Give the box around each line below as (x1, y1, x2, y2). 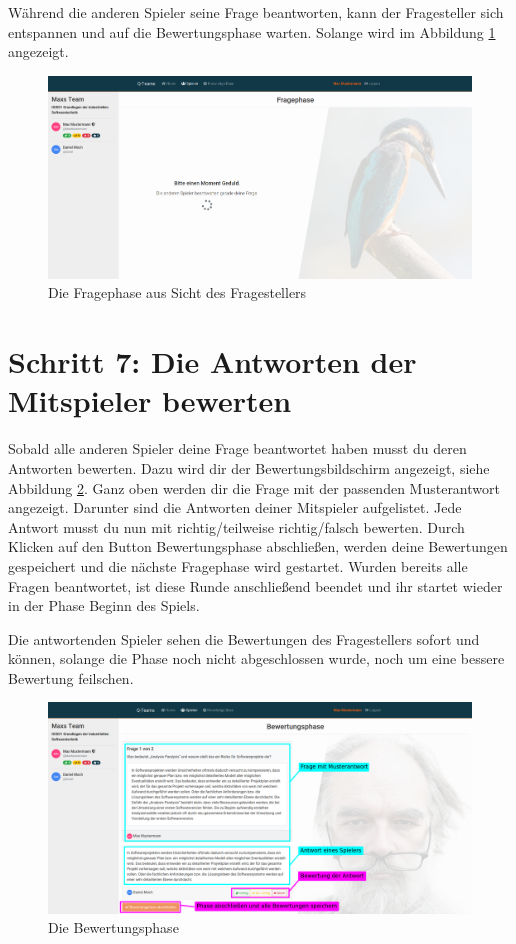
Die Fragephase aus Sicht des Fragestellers (48, 282, 307, 303)
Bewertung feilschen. (8, 667, 134, 688)
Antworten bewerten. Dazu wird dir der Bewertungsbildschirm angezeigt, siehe (8, 457, 490, 478)
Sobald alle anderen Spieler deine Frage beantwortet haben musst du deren (8, 438, 467, 459)
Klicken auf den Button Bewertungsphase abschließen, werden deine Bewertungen (8, 536, 508, 557)
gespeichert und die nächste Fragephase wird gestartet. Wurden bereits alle (8, 555, 468, 576)
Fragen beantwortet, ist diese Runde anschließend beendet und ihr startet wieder (8, 575, 503, 596)
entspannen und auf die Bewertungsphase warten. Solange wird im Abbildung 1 (8, 21, 496, 42)
